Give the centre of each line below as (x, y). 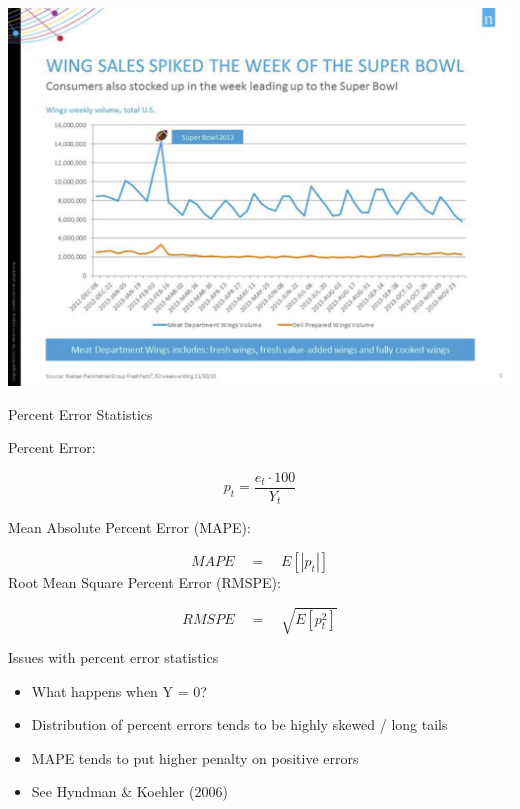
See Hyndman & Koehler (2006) (129, 791)
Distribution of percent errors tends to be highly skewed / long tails (239, 724)
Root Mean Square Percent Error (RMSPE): (144, 581)
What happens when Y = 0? (119, 690)
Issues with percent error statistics (113, 657)
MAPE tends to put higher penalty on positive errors (195, 757)
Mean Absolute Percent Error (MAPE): (129, 527)
